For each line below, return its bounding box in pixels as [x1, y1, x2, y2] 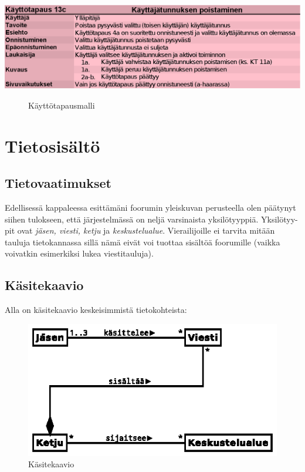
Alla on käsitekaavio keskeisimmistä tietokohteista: [5, 304, 187, 316]
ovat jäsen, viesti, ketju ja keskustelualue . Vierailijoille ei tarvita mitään [17, 224, 275, 237]
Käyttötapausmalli [28, 99, 95, 111]
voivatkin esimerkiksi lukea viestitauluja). [5, 247, 154, 259]
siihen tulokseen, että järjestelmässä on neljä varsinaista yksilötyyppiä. [5, 213, 259, 225]
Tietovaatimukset [5, 174, 111, 192]
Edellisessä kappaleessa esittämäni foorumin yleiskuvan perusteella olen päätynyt [5, 201, 296, 213]
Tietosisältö [5, 133, 100, 157]
